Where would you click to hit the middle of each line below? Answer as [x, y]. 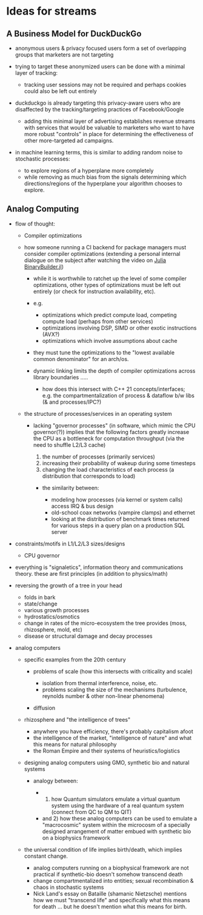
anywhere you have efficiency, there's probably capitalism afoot [113, 731]
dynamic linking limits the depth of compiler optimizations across [114, 371]
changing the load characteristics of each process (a [108, 469]
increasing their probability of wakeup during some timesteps [119, 463]
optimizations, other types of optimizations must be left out [107, 285]
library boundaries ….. [61, 377]
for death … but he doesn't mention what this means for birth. [110, 906]
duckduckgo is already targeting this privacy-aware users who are [98, 103]
